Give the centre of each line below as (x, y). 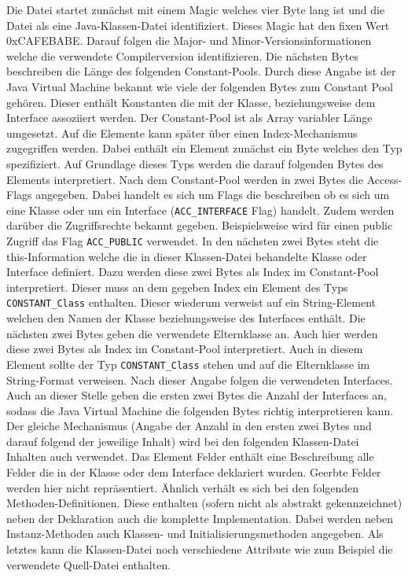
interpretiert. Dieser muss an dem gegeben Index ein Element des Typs (177, 287)
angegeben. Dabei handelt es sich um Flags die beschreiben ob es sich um (213, 195)
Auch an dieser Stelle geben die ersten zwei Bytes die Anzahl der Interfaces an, (197, 395)
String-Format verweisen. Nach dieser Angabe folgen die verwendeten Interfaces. (200, 379)
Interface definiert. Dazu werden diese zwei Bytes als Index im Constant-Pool (193, 272)
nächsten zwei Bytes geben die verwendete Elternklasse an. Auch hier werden (192, 333)
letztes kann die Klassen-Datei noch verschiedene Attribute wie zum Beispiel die (200, 549)
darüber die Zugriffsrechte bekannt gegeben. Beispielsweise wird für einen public (200, 225)
